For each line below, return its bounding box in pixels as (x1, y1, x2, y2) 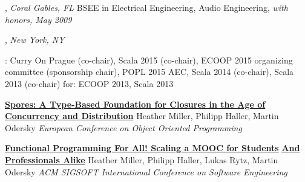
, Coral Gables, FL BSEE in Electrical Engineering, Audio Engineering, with (5, 1, 288, 13)
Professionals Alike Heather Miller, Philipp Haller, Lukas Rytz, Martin (5, 153, 278, 166)
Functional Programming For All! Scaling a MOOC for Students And (5, 141, 300, 154)
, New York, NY (5, 33, 65, 46)
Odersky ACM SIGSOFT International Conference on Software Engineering (5, 165, 287, 178)
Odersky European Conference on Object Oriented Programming (5, 121, 242, 134)
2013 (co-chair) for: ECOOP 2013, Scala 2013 (5, 77, 174, 89)
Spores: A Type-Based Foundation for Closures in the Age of (5, 97, 266, 110)
